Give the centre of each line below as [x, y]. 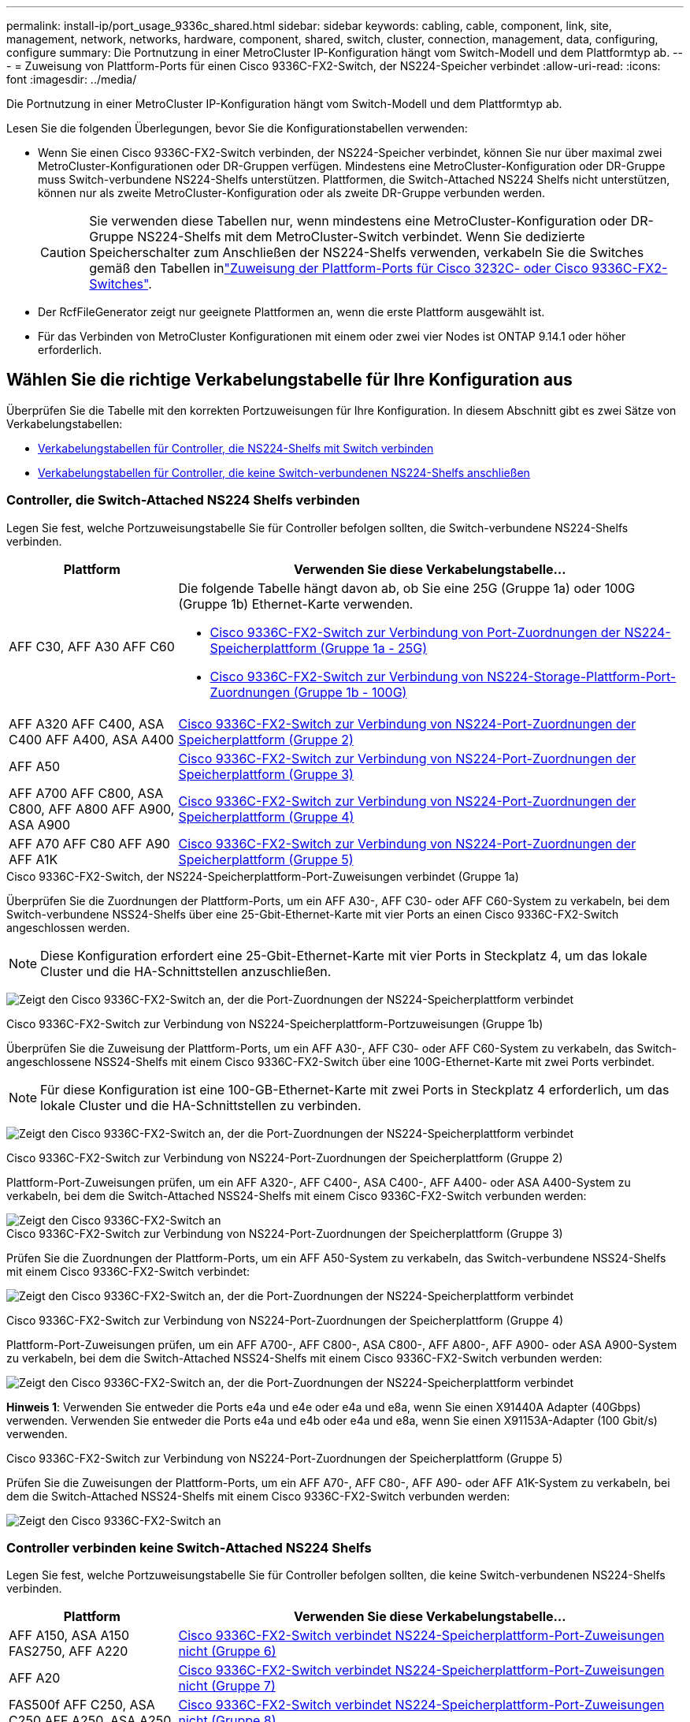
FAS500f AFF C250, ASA [82, 1705]
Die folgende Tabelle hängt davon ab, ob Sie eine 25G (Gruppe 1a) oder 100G [407, 588]
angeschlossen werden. [68, 927]
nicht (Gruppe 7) [227, 1686]
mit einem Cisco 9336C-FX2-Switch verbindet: [128, 1271]
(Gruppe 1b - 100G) [350, 692]
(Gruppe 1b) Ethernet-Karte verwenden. [296, 604]
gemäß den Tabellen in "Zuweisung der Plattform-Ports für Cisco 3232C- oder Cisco [339, 268]
